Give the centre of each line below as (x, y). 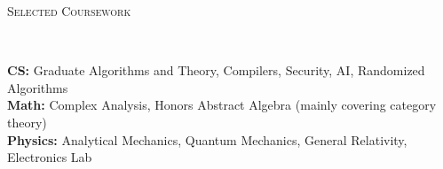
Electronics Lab (50, 157)
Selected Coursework (69, 11)
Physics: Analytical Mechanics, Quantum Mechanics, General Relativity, (207, 139)
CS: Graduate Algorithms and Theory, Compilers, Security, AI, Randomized (216, 70)
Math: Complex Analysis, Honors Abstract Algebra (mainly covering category (222, 105)
